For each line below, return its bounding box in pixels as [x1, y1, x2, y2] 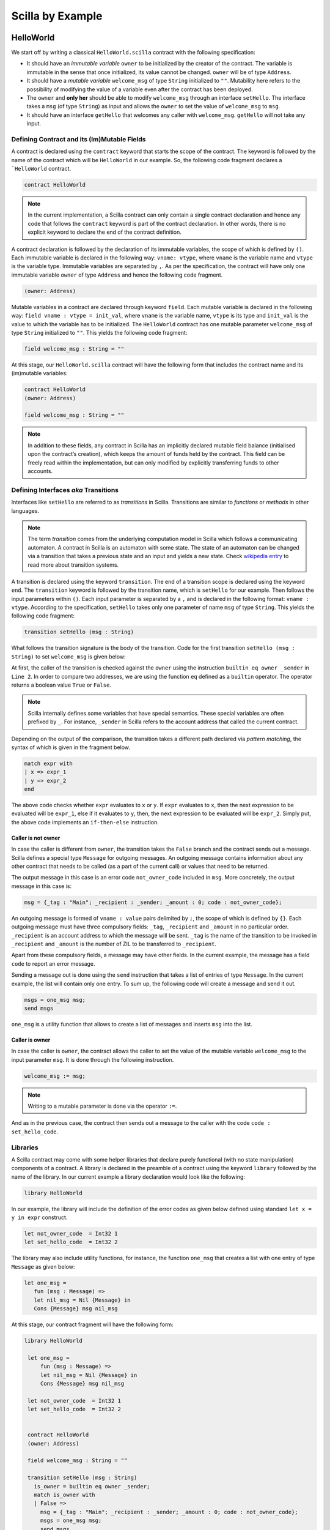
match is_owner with [34, 1491, 96, 1498]
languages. [11, 507, 40, 514]
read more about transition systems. [28, 561, 119, 569]
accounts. [28, 468, 53, 475]
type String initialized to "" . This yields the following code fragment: [11, 329, 188, 336]
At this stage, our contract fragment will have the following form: [11, 1321, 174, 1328]
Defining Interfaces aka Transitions [11, 485, 119, 494]
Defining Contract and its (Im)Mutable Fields [11, 135, 146, 143]
